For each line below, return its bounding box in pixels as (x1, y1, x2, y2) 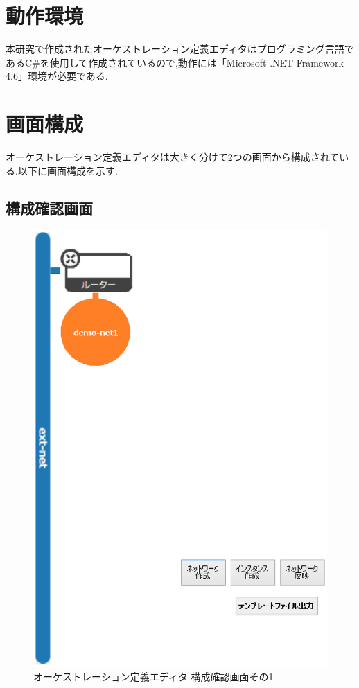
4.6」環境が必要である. (6, 69, 108, 83)
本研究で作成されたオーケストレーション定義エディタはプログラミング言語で (6, 42, 354, 56)
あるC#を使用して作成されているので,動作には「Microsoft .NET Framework (6, 55, 344, 69)
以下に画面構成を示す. (17, 163, 118, 177)
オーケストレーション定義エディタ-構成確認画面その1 (33, 669, 274, 684)
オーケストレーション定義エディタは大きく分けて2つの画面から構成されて (6, 150, 340, 164)
